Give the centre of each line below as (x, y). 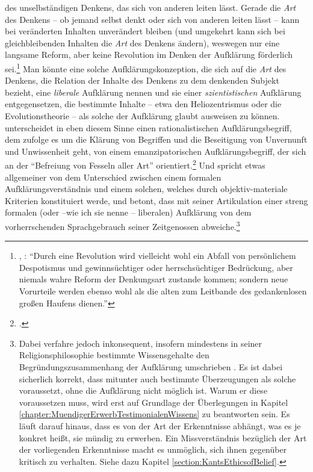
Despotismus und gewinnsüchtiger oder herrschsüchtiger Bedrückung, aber (156, 267)
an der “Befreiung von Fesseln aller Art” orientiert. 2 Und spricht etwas (135, 164)
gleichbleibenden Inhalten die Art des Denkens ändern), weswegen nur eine (142, 42)
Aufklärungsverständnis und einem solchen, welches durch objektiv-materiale (146, 189)
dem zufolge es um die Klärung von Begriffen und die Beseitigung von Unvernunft (156, 139)
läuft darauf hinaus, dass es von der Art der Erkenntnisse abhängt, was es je (160, 425)
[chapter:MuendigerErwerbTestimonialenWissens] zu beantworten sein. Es (154, 414)
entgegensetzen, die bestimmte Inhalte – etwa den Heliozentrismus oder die (143, 104)
